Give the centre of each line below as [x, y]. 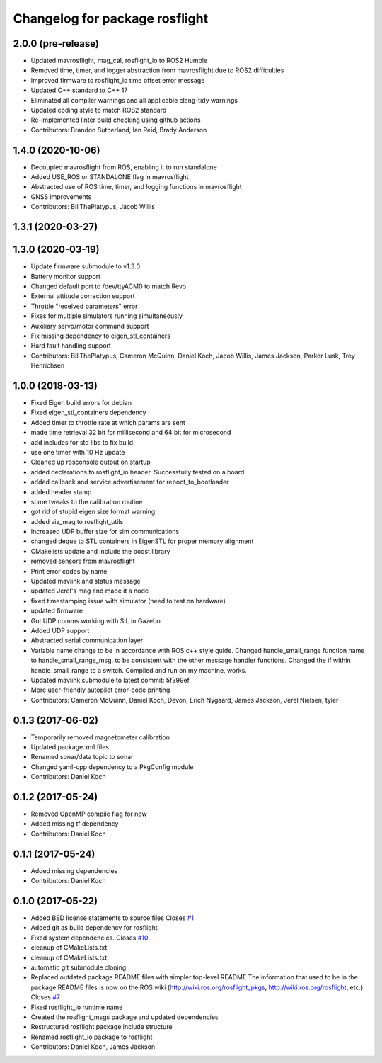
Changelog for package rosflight [111, 18]
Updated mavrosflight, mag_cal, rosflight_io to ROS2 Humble [119, 61]
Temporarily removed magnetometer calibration [100, 737]
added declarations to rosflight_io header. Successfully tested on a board [138, 472]
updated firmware [57, 611]
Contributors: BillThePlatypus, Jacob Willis [93, 207]
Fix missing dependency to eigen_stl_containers [101, 336]
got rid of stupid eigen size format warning [93, 512]
